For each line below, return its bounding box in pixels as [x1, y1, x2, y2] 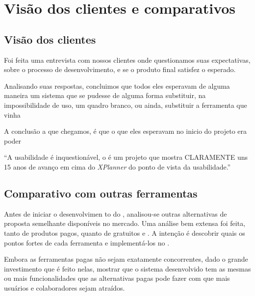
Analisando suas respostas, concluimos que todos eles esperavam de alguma [4, 80, 230, 91]
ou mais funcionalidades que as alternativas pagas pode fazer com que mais [4, 273, 230, 283]
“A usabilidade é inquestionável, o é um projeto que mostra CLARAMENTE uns [4, 152, 248, 162]
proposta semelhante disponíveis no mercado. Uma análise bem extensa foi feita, [4, 218, 246, 228]
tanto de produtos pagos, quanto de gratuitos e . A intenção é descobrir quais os [4, 227, 245, 238]
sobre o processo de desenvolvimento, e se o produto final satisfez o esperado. [4, 64, 236, 74]
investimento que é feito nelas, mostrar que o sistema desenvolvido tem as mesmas [4, 263, 251, 273]
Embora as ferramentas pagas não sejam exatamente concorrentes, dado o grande [4, 254, 248, 264]
